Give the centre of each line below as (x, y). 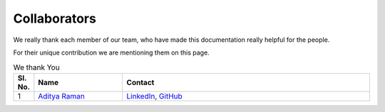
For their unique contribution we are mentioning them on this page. (111, 52)
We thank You (36, 67)
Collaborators (55, 18)
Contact (140, 82)
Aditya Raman (61, 96)
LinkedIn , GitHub (155, 96)
